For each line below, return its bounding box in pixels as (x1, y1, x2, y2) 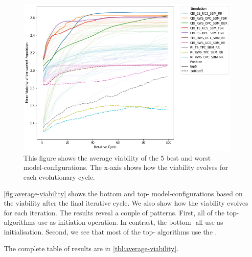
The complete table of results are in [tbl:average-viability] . (4, 243, 179, 253)
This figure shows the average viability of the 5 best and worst (23, 152, 211, 163)
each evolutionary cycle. (23, 171, 95, 182)
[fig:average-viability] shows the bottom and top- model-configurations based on (4, 188, 243, 198)
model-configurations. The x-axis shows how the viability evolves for (23, 162, 228, 172)
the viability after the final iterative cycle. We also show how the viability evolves (4, 198, 248, 208)
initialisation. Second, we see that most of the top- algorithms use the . (4, 226, 217, 236)
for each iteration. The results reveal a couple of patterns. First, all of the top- (4, 207, 239, 217)
